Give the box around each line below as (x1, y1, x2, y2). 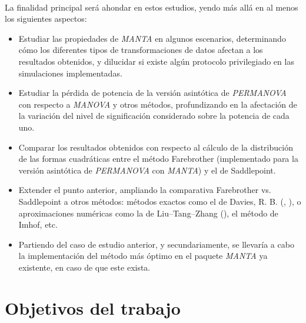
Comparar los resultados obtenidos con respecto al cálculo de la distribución (18, 141, 293, 153)
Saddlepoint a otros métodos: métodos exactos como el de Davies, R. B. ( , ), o (18, 195, 301, 207)
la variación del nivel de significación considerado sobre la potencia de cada (18, 109, 290, 122)
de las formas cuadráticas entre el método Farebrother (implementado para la (18, 152, 298, 165)
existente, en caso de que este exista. (18, 261, 151, 273)
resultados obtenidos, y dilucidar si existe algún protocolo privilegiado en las (18, 55, 294, 67)
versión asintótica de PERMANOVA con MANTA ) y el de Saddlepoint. (18, 164, 276, 176)
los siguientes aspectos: (5, 12, 87, 25)
